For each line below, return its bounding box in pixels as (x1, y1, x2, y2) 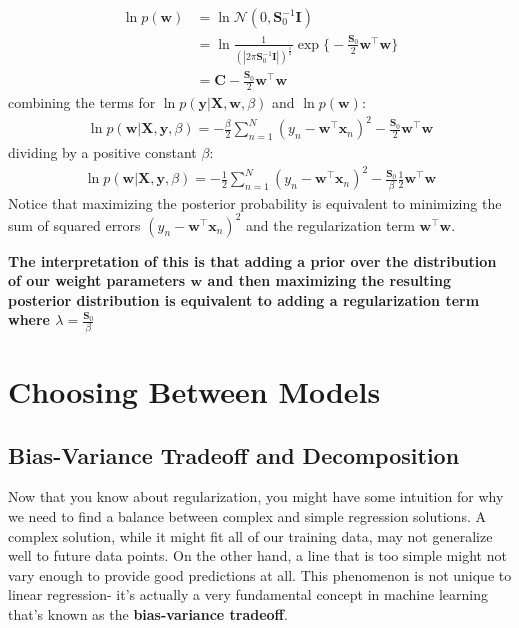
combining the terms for (8, 91, 156, 112)
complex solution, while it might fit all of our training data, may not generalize (8, 525, 493, 546)
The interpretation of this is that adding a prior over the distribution (8, 250, 497, 271)
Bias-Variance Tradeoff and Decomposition (8, 439, 460, 470)
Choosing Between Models (8, 370, 381, 411)
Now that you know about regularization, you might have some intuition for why (8, 486, 504, 507)
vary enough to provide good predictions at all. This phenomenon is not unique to (8, 564, 512, 585)
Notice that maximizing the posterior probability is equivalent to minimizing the (8, 192, 502, 213)
